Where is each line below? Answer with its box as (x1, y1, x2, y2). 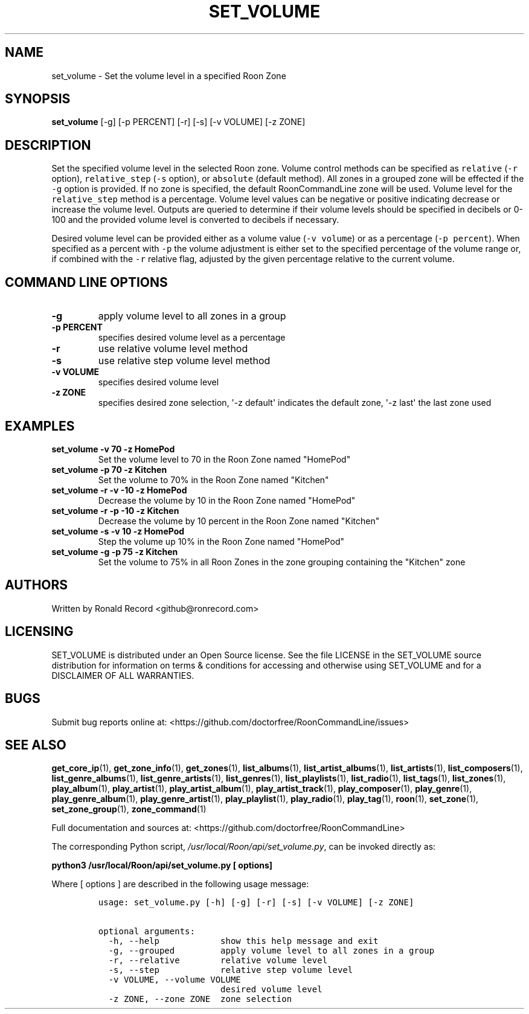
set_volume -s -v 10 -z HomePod (51, 525, 185, 536)
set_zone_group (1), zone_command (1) (51, 804, 207, 815)
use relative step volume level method (98, 355, 271, 367)
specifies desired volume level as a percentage (98, 332, 286, 343)
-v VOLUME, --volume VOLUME (108, 975, 241, 985)
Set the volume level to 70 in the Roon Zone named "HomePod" (98, 454, 351, 464)
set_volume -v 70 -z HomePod (51, 443, 175, 454)
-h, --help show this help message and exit (108, 936, 379, 946)
